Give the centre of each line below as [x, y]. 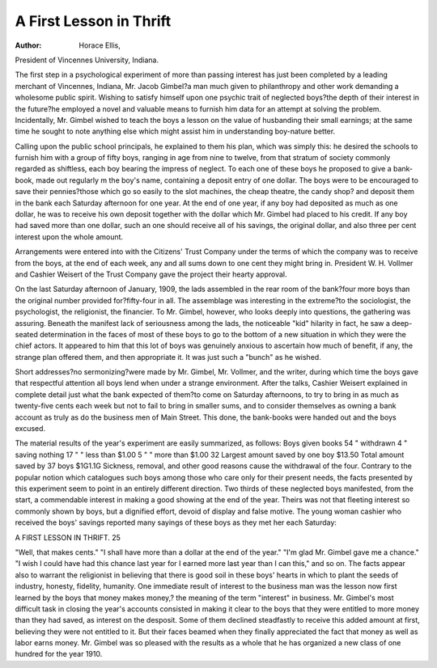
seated [26, 334]
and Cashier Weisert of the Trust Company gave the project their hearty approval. [151, 274]
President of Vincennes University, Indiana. [87, 60]
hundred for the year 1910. [59, 654]
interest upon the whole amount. [69, 237]
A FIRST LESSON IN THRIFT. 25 [68, 537]
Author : [28, 45]
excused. [30, 429]
